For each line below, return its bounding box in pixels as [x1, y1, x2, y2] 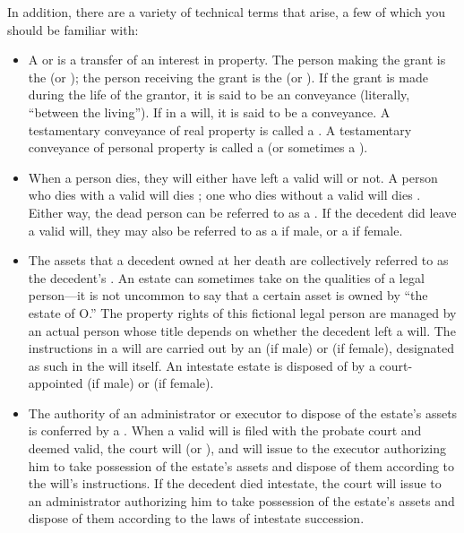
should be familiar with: [7, 20, 139, 39]
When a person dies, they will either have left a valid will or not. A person [28, 168, 438, 186]
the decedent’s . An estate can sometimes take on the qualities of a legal [28, 268, 425, 287]
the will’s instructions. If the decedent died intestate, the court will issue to [28, 474, 442, 493]
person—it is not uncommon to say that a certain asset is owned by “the [28, 286, 428, 305]
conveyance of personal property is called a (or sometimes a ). [28, 138, 368, 157]
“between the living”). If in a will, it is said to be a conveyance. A [28, 102, 391, 121]
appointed [28, 374, 83, 392]
